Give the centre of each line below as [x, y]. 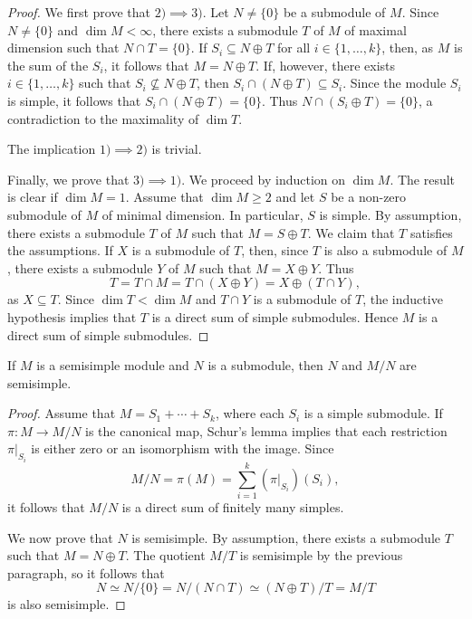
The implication [52, 149]
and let [295, 197]
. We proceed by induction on [264, 179]
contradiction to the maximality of [103, 118]
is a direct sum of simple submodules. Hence [275, 316]
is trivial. [177, 149]
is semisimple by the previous [321, 555]
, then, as [408, 48]
